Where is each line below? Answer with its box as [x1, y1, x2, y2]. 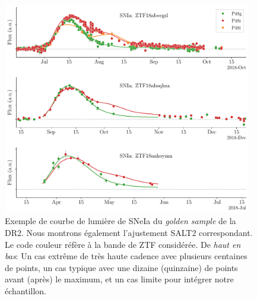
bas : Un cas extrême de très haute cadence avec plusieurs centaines [5, 250, 248, 262]
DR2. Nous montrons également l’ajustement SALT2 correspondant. [5, 226, 253, 238]
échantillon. [5, 284, 47, 297]
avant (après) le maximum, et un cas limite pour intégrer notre [5, 273, 234, 285]
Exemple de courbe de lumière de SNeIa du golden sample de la [5, 215, 236, 227]
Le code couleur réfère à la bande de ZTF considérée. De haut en [5, 238, 241, 250]
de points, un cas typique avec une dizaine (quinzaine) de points [5, 261, 238, 273]
